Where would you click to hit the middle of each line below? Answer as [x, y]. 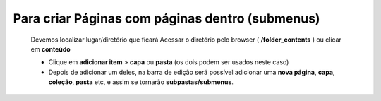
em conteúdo [50, 49]
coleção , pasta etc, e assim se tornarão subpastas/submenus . [141, 82]
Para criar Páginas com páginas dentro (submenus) [167, 18]
